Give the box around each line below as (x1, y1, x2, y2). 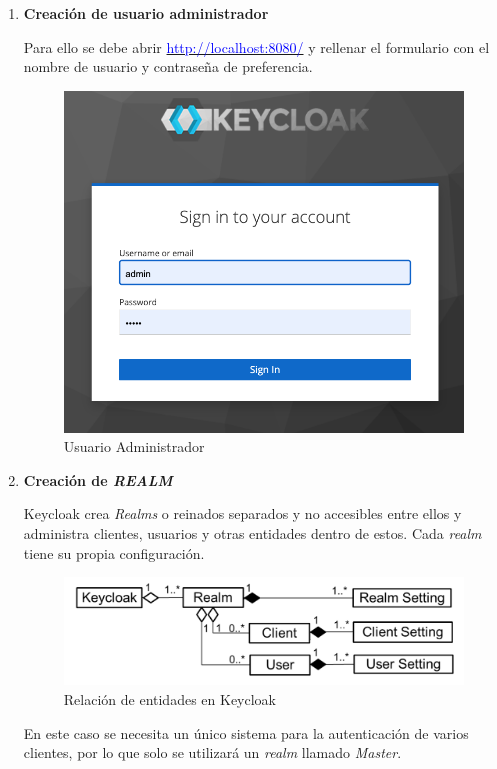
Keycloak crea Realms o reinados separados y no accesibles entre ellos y (23, 503, 462, 524)
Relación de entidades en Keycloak (63, 689, 276, 710)
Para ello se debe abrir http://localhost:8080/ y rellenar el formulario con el (23, 36, 490, 57)
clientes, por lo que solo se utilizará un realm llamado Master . (23, 742, 402, 763)
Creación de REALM (23, 469, 173, 490)
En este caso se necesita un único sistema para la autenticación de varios (23, 722, 469, 743)
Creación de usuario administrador (23, 3, 269, 23)
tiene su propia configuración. (23, 542, 205, 563)
